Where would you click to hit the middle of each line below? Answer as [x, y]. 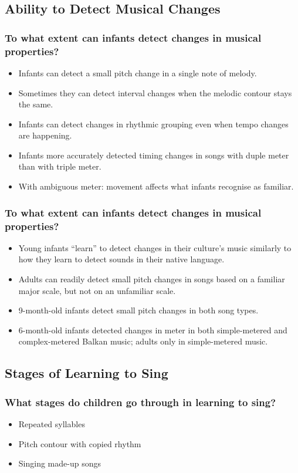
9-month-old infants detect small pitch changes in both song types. [138, 310]
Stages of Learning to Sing [87, 373]
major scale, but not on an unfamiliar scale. [97, 290]
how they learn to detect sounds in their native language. [121, 259]
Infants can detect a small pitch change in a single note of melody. [138, 72]
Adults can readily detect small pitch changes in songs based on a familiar [152, 279]
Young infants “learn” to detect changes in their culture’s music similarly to [155, 247]
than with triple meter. [60, 166]
